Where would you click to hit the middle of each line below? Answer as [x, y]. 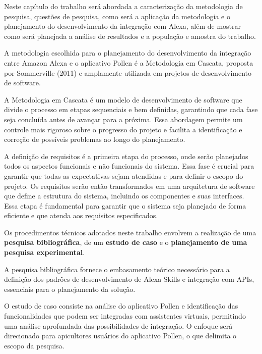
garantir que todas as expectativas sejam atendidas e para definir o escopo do [124, 175]
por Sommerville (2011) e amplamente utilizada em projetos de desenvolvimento [128, 72]
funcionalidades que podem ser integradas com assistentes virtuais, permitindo [125, 316]
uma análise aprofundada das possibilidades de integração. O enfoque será [118, 325]
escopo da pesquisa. [34, 345]
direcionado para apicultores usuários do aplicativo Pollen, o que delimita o [120, 336]
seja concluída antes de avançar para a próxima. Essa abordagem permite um [123, 119]
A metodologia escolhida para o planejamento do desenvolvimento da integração [128, 53]
